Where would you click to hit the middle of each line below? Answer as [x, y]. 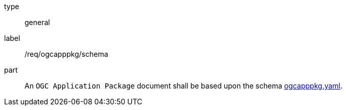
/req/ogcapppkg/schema [66, 54]
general [37, 22]
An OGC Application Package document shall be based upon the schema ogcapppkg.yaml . [184, 86]
